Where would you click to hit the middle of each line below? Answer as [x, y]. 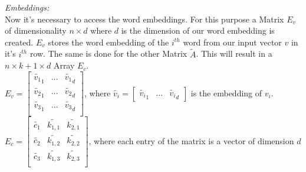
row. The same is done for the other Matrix [108, 53]
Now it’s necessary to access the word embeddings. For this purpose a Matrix [144, 19]
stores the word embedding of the [108, 42]
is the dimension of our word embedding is [198, 30]
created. [19, 42]
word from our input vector [232, 42]
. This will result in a [234, 53]
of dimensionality [36, 30]
